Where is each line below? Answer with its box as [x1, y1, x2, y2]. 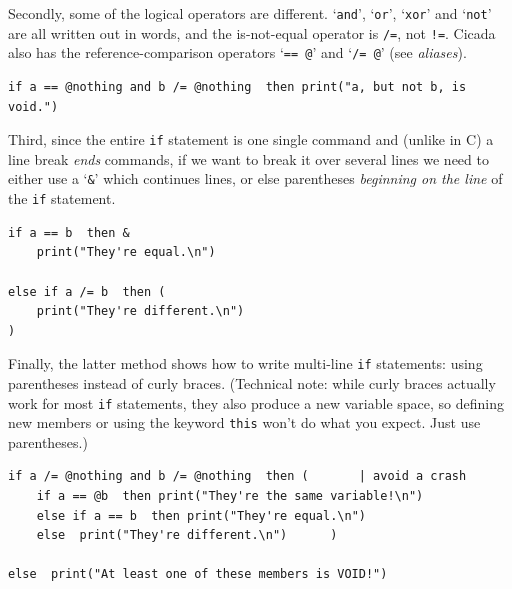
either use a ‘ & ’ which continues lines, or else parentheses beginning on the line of [8, 168, 503, 189]
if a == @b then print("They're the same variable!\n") [36, 489, 424, 504]
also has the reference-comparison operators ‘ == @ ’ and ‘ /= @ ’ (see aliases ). [8, 42, 467, 63]
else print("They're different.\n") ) [36, 528, 338, 543]
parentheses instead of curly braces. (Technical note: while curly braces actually [8, 372, 496, 393]
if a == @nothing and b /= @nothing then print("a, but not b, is [8, 79, 467, 94]
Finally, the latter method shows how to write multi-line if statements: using [8, 353, 483, 374]
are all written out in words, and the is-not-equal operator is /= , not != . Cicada [8, 22, 496, 43]
